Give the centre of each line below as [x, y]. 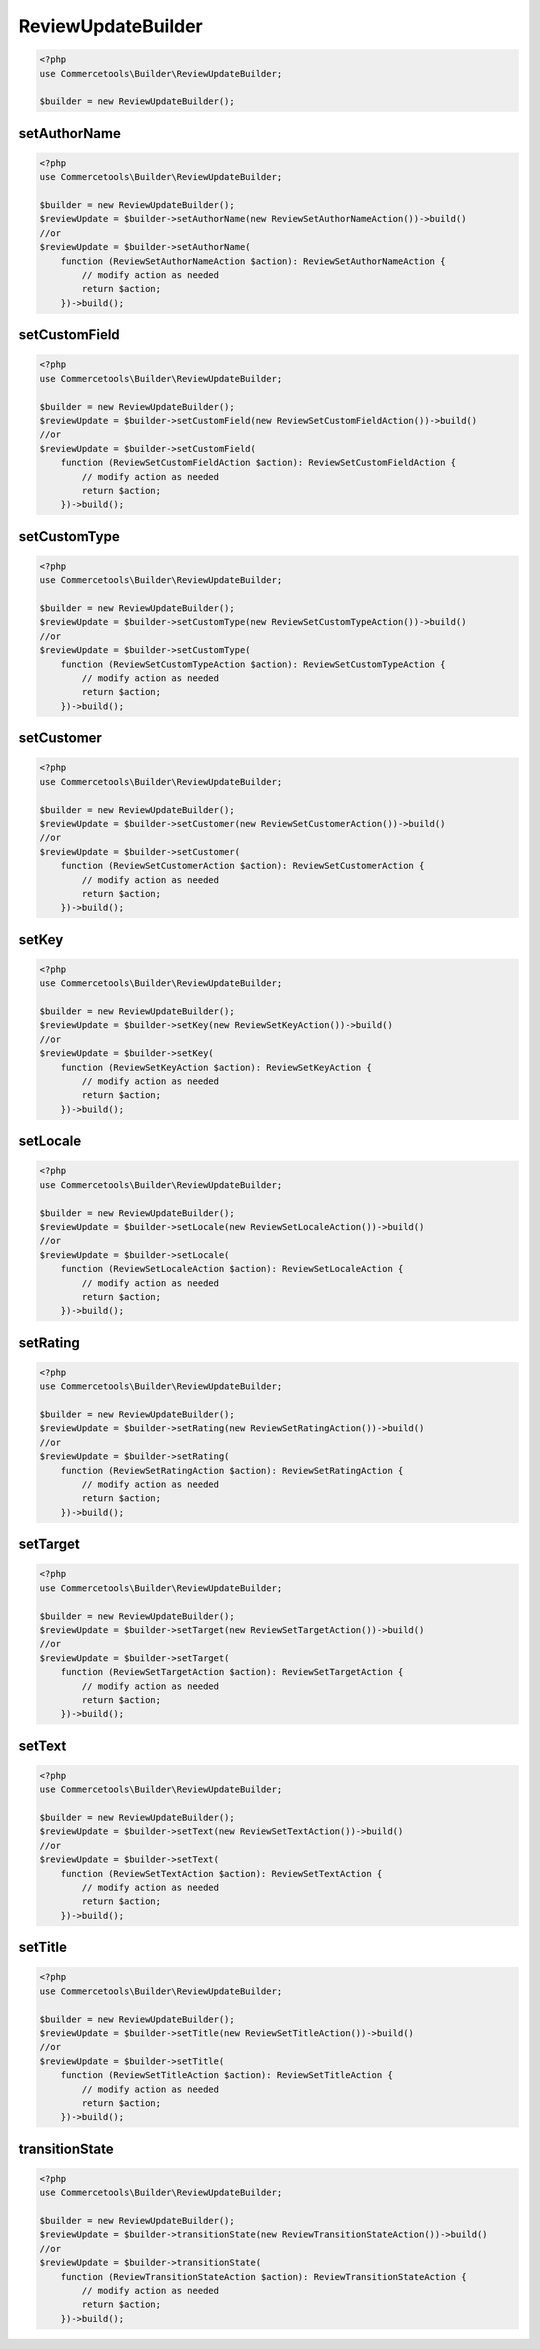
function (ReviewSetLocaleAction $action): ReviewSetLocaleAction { [232, 1269]
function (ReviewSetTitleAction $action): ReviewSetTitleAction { [227, 2075]
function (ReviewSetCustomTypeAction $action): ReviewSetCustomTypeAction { [253, 664]
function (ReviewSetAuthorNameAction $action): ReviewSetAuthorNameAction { [253, 261]
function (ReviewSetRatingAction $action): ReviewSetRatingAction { [232, 1470]
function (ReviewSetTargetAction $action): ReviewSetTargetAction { [232, 1672]
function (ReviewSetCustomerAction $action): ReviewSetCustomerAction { [242, 866]
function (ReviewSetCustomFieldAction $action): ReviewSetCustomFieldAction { [258, 463]
